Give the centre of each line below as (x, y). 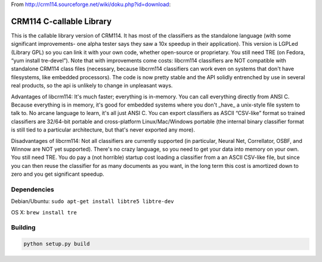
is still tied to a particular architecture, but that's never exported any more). (103, 130)
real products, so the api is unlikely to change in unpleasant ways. (92, 86)
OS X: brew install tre (44, 212)
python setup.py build (57, 244)
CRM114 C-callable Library (61, 21)
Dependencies (33, 189)
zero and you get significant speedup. (58, 174)
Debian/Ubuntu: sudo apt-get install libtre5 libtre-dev (92, 201)
